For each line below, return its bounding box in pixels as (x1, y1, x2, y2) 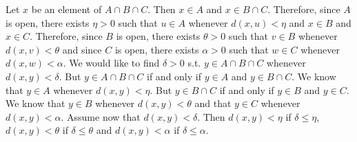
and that (194, 96, 232, 110)
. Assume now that (61, 109, 141, 123)
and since (62, 42, 102, 56)
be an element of (31, 2, 102, 16)
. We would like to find (63, 56, 160, 70)
